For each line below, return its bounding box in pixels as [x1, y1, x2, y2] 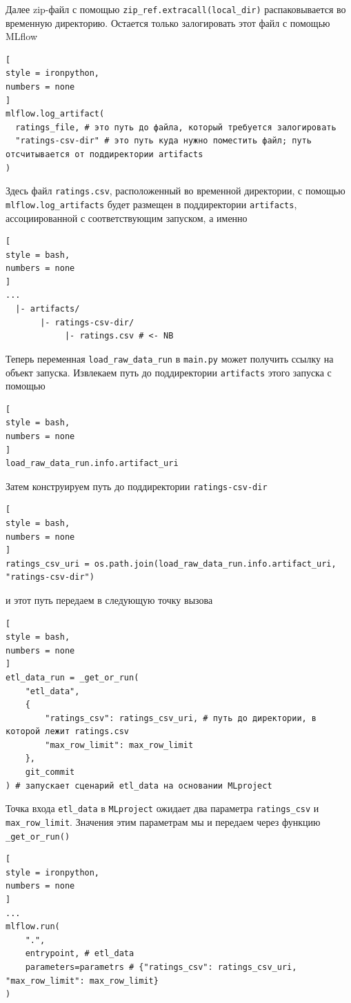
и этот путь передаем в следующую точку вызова [6, 592, 213, 607]
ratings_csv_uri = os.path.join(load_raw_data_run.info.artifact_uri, [6, 558, 337, 569]
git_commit [25, 767, 75, 778]
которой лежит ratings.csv [6, 727, 129, 737]
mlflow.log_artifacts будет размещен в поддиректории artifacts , [6, 196, 297, 211]
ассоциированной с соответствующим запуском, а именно [6, 210, 248, 225]
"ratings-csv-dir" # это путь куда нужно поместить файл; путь [15, 136, 312, 146]
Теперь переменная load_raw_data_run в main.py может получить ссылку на [6, 351, 334, 365]
